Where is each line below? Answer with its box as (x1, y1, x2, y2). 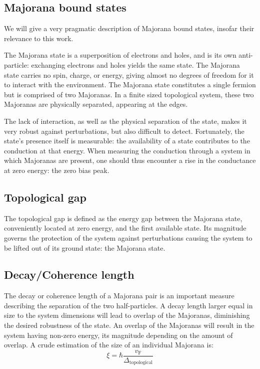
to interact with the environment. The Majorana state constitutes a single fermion (4, 79, 256, 90)
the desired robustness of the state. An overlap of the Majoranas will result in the (4, 320, 254, 330)
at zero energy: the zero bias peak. (4, 164, 109, 175)
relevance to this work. (4, 33, 73, 43)
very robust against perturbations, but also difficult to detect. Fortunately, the (4, 125, 244, 136)
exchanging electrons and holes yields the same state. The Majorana (31, 59, 240, 70)
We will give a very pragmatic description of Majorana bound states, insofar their (4, 23, 254, 34)
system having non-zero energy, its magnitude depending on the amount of (4, 329, 233, 340)
